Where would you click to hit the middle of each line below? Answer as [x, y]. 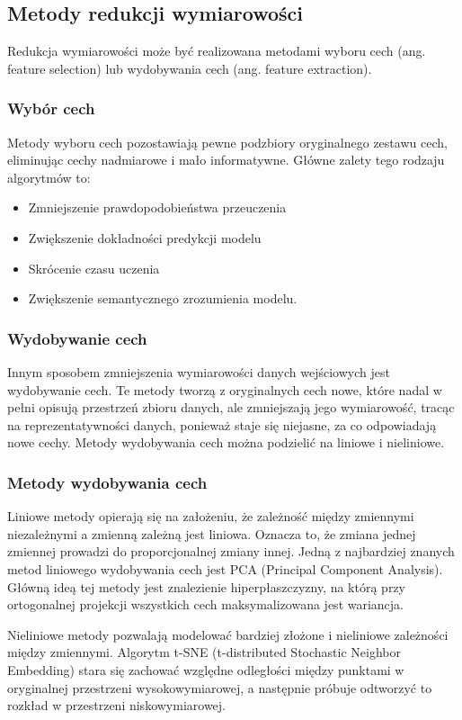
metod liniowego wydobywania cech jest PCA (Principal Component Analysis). [225, 568]
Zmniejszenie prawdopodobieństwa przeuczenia [157, 207]
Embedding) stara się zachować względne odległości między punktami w [206, 669]
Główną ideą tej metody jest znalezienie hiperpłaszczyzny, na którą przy [206, 586]
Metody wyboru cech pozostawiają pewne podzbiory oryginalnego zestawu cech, [227, 142]
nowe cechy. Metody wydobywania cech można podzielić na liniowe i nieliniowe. [226, 442]
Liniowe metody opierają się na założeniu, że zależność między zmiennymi [211, 516]
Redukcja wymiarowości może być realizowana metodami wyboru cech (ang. [217, 51]
